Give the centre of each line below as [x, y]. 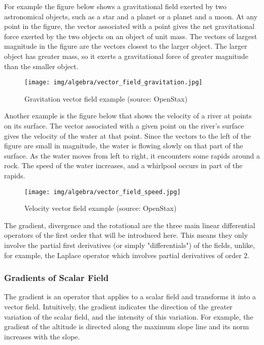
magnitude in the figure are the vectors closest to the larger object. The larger [126, 46]
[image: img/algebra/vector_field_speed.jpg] [103, 192]
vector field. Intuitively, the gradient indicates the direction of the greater [118, 306]
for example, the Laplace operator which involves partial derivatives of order [123, 255]
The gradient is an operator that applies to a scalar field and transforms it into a [130, 296]
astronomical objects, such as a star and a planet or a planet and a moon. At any [131, 16]
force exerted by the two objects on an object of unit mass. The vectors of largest [131, 36]
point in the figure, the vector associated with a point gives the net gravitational [129, 26]
